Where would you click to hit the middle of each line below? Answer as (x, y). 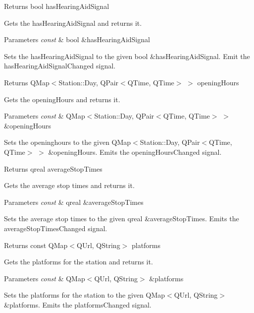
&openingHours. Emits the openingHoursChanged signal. (135, 152)
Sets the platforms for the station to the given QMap (85, 295)
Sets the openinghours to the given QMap (68, 142)
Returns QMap (27, 82)
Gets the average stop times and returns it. (69, 185)
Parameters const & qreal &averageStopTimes (74, 202)
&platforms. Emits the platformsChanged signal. (78, 304)
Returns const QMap (36, 245)
